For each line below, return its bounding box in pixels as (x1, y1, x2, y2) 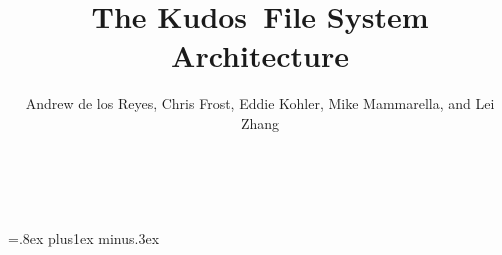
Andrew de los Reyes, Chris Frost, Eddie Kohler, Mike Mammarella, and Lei (25, 93, 495, 114)
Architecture (171, 35, 349, 76)
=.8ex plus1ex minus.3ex (8, 227, 160, 248)
